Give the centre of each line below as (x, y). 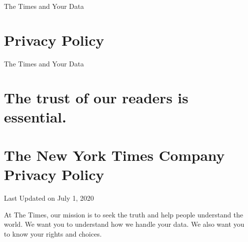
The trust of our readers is (96, 97)
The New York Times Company (114, 155)
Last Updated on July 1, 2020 (49, 198)
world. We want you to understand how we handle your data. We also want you (124, 224)
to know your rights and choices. (53, 233)
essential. (35, 116)
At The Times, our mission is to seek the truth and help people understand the (124, 214)
